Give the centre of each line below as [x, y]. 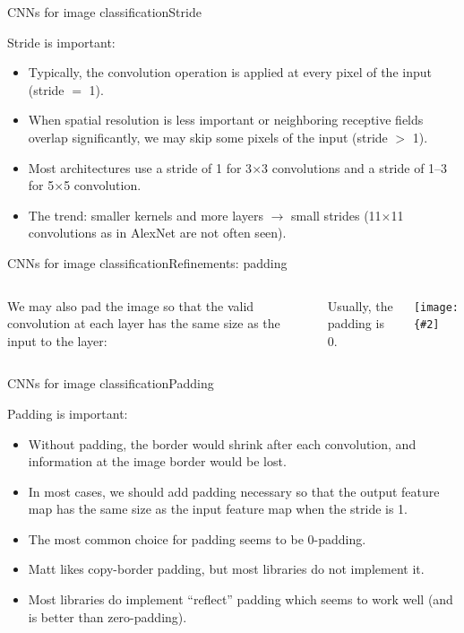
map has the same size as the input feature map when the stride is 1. [218, 509]
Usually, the [360, 305]
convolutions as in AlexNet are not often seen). [157, 233]
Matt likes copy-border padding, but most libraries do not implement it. [226, 569]
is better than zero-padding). [107, 616]
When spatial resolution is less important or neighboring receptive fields [226, 120]
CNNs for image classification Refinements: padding [147, 262]
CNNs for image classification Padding [111, 383]
